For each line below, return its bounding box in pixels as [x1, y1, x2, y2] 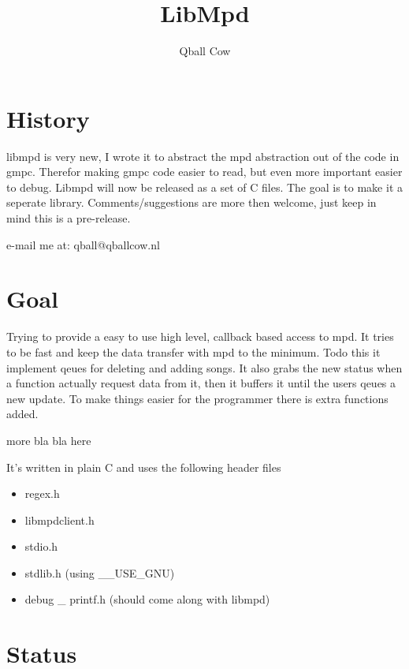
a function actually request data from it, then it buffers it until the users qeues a [6, 375, 396, 391]
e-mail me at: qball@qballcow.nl [6, 236, 160, 252]
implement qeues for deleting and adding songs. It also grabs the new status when [6, 359, 403, 376]
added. [6, 406, 39, 422]
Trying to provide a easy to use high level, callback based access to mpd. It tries [6, 328, 394, 345]
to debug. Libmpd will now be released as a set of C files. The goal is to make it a [6, 178, 403, 195]
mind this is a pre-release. [6, 210, 131, 226]
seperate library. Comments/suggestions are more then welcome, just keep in [6, 194, 377, 211]
